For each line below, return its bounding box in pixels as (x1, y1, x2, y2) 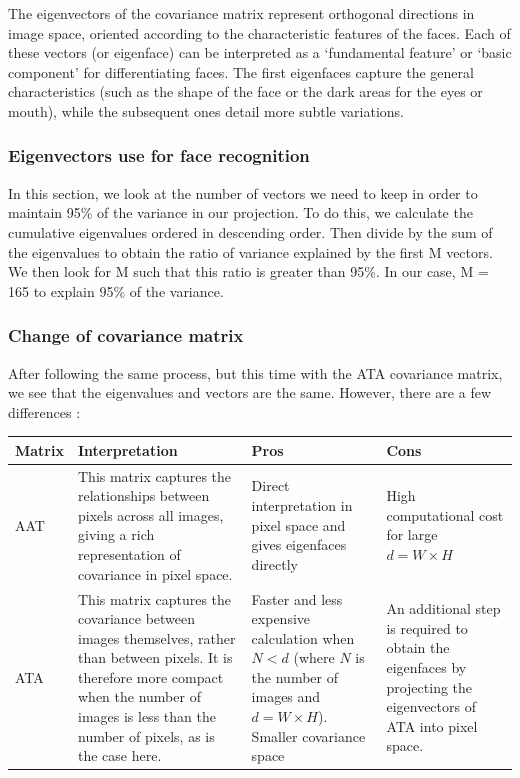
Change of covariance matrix (8, 323, 244, 348)
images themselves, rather (77, 627, 236, 648)
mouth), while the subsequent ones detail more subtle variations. (8, 100, 404, 121)
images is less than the (77, 706, 216, 727)
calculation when (251, 627, 355, 648)
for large (386, 524, 438, 545)
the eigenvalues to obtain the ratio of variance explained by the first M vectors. (8, 241, 493, 262)
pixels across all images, (77, 504, 224, 525)
